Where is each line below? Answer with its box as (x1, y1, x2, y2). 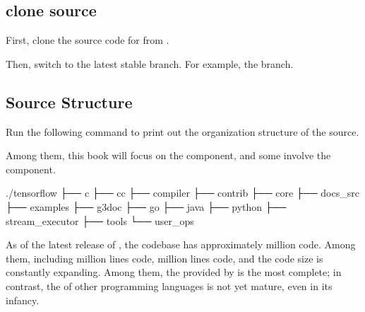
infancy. (6, 292, 40, 307)
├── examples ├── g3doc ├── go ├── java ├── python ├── (6, 199, 287, 214)
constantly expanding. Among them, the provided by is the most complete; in (6, 265, 342, 279)
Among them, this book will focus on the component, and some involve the (6, 148, 331, 163)
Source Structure (6, 91, 133, 112)
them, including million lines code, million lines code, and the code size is (6, 250, 323, 265)
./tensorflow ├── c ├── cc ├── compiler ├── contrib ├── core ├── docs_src (6, 185, 359, 200)
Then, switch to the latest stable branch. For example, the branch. (6, 56, 294, 71)
